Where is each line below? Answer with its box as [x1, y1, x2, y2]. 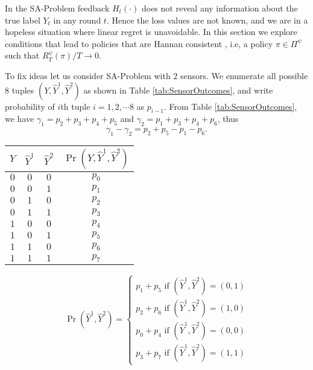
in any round [53, 13, 101, 26]
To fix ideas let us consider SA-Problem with [5, 69, 171, 81]
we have [5, 112, 34, 125]
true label [5, 13, 40, 26]
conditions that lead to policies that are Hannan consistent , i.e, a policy [5, 37, 273, 49]
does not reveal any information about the [141, 2, 298, 14]
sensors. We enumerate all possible [180, 69, 308, 81]
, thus [217, 112, 239, 125]
